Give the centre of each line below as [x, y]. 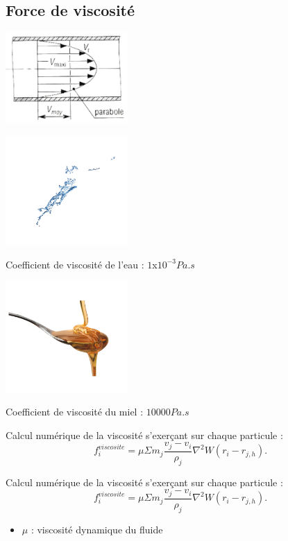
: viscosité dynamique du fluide [97, 529]
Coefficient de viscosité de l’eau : [75, 264]
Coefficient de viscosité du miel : [75, 412]
